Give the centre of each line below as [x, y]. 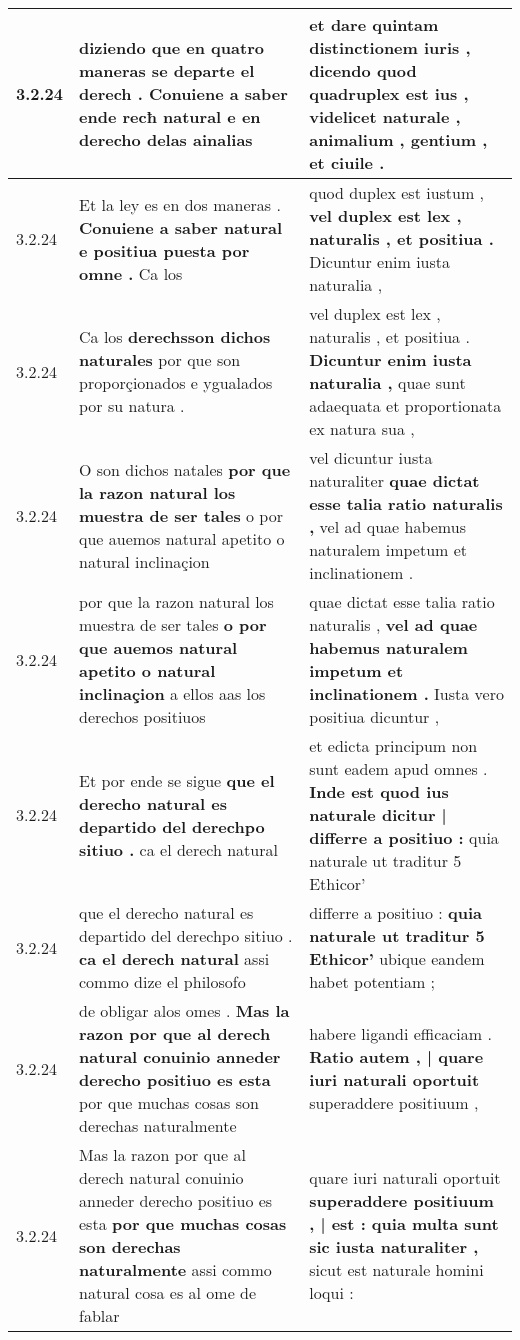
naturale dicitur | [378, 814]
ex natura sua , [362, 428]
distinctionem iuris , [390, 47]
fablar [99, 1315]
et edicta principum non [393, 745]
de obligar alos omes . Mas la [184, 1010]
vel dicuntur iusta [371, 457]
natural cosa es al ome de [168, 1292]
